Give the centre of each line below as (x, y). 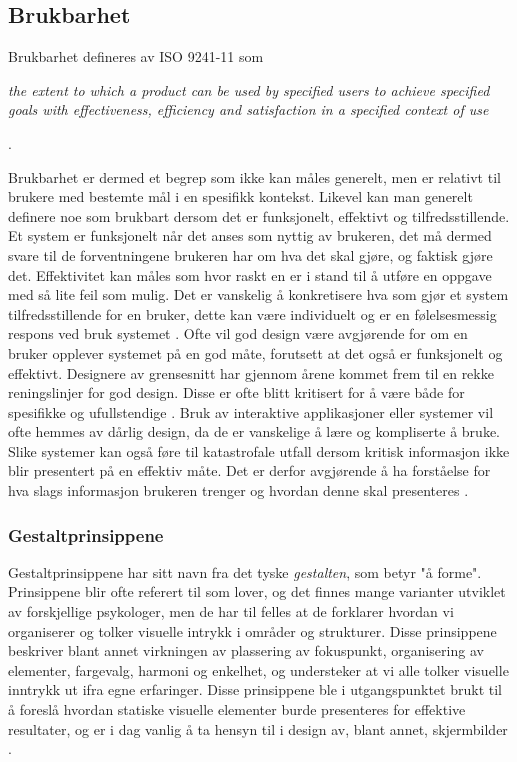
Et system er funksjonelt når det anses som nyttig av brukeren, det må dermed (250, 235)
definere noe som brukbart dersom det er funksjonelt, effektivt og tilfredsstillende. (259, 215)
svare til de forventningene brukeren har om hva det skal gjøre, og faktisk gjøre (250, 254)
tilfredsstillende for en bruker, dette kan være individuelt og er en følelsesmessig (252, 313)
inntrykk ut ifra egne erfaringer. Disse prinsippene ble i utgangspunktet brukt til (255, 689)
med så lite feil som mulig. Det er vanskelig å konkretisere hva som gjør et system (258, 294)
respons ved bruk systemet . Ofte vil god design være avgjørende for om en (238, 333)
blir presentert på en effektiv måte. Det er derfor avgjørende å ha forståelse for (249, 470)
